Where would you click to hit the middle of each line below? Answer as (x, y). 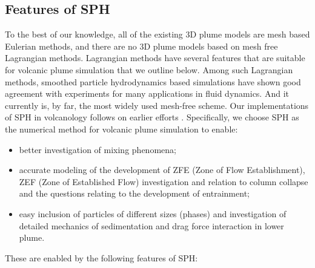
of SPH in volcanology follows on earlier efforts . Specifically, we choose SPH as (152, 117)
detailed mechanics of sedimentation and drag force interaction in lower (151, 225)
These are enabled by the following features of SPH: (101, 257)
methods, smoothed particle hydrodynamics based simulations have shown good (153, 81)
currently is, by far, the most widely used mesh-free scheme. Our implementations (157, 105)
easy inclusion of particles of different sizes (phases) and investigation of (153, 213)
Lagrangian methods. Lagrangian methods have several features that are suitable (155, 58)
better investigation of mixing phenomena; (98, 149)
